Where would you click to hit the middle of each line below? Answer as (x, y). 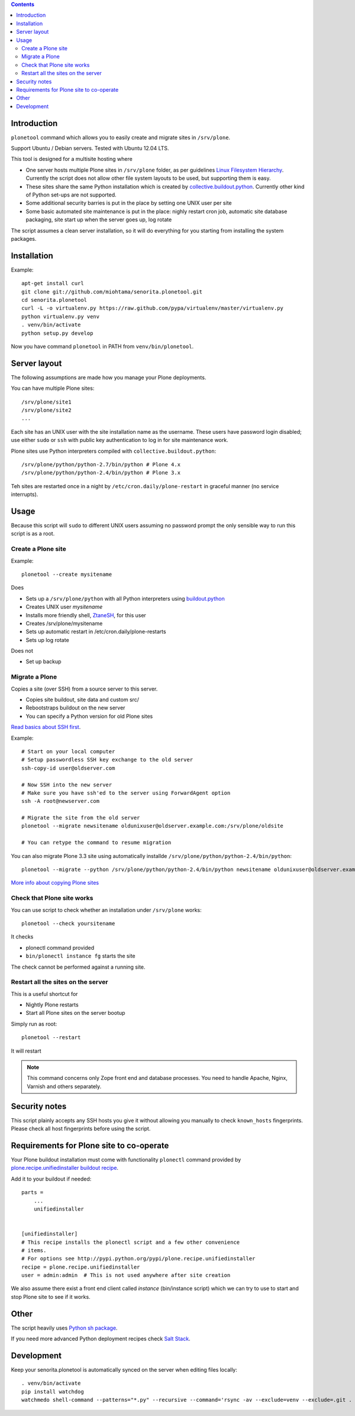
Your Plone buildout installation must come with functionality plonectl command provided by (126, 1159)
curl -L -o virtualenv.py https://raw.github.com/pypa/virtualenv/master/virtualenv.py (153, 308)
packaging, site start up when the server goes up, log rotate (99, 220)
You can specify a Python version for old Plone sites (89, 716)
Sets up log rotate (47, 640)
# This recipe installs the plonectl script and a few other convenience (131, 1242)
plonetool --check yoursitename (68, 923)
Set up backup (43, 662)
